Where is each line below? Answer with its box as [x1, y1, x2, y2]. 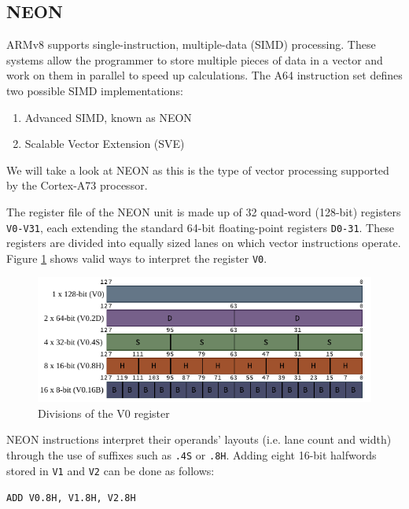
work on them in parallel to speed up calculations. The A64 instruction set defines [6, 67, 403, 83]
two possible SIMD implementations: [6, 82, 183, 98]
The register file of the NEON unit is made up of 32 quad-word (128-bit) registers [6, 203, 401, 219]
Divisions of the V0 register [38, 404, 170, 421]
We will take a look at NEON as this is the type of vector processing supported [6, 161, 389, 178]
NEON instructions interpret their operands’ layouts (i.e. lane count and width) [6, 431, 392, 448]
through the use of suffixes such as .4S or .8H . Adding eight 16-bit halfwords [6, 446, 377, 463]
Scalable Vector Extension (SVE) [24, 135, 185, 152]
